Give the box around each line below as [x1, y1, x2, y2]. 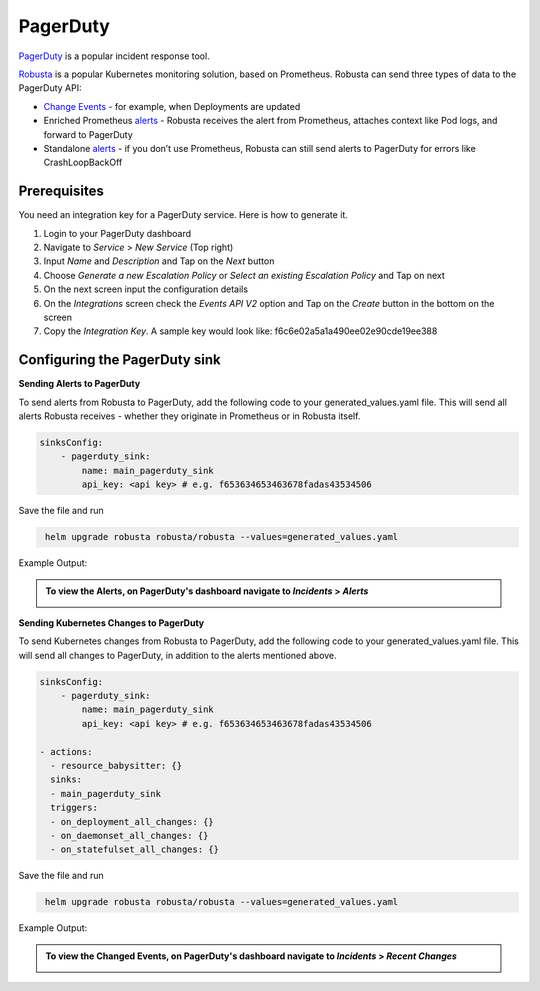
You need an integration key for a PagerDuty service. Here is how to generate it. [18, 209, 349, 221]
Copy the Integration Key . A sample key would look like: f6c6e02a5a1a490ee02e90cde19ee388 [43, 325, 438, 337]
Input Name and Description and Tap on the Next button [43, 255, 275, 267]
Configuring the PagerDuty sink [18, 351, 221, 369]
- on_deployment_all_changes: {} [50, 816, 214, 827]
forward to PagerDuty [43, 128, 134, 140]
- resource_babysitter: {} [50, 760, 183, 771]
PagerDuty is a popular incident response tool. [18, 50, 210, 62]
